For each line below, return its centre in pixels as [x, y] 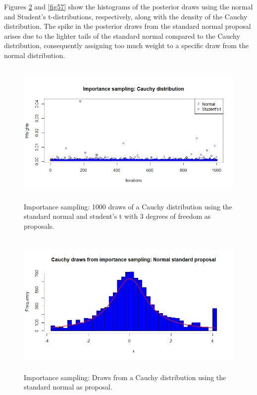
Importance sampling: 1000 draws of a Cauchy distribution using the [128, 206]
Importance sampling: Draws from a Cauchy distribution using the [125, 377]
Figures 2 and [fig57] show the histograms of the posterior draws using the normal [128, 6]
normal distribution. [35, 55]
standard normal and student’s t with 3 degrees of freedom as [117, 216]
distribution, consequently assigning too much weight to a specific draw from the [127, 45]
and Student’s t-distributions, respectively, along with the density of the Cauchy [126, 16]
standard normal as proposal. [68, 387]
